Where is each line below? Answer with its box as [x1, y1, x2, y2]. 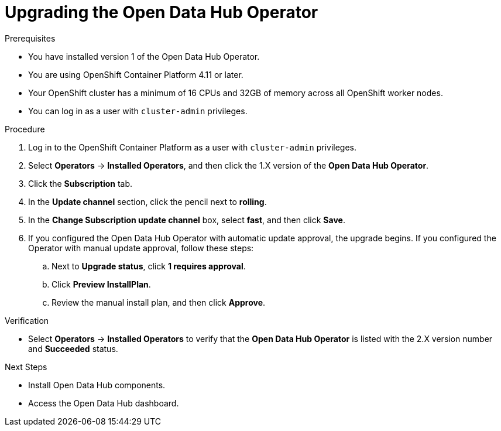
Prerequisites [5, 33, 56, 43]
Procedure [5, 124, 45, 134]
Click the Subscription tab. [28, 178, 133, 189]
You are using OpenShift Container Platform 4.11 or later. [28, 69, 243, 80]
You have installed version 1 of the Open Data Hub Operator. [28, 51, 260, 61]
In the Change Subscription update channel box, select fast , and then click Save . [28, 214, 345, 225]
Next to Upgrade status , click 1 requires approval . [52, 261, 246, 271]
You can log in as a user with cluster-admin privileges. [28, 105, 248, 116]
